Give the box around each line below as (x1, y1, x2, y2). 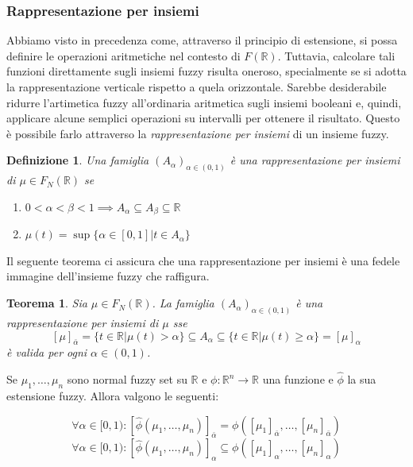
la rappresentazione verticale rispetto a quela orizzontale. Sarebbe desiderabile (6, 79, 387, 95)
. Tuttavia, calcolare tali (277, 47, 396, 64)
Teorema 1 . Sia (6, 295, 87, 311)
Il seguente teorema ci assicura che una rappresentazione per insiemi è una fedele (6, 252, 400, 268)
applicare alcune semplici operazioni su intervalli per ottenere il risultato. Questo (6, 110, 400, 126)
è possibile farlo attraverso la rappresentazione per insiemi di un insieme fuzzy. (6, 125, 389, 141)
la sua (347, 371, 376, 388)
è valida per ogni (6, 344, 87, 361)
